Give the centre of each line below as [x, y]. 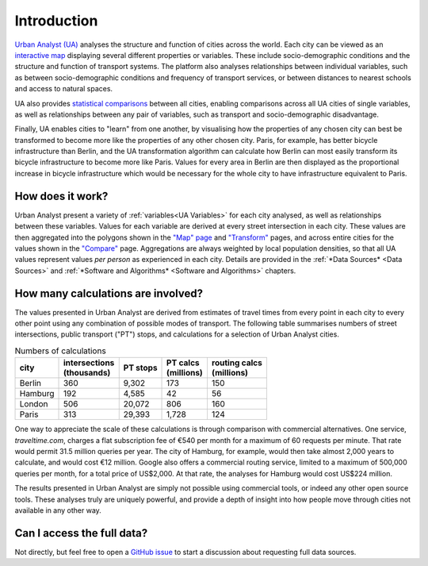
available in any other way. [58, 510]
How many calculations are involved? [109, 293]
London [34, 404]
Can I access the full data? [81, 533]
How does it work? [61, 196]
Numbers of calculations [60, 351]
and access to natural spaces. [64, 89]
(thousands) [87, 373]
